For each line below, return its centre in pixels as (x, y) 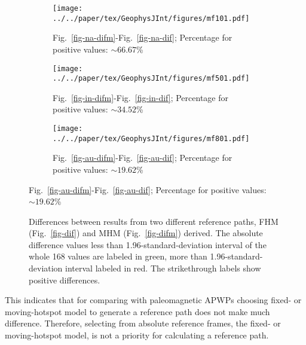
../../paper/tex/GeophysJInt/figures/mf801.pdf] (151, 138)
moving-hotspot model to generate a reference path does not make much (137, 311)
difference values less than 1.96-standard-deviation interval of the (148, 244)
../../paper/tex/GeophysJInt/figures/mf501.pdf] (151, 79)
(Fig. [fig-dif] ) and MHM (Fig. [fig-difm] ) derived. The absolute (146, 233)
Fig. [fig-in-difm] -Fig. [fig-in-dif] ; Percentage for (140, 97)
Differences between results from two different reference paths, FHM (154, 221)
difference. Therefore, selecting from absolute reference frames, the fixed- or (143, 323)
